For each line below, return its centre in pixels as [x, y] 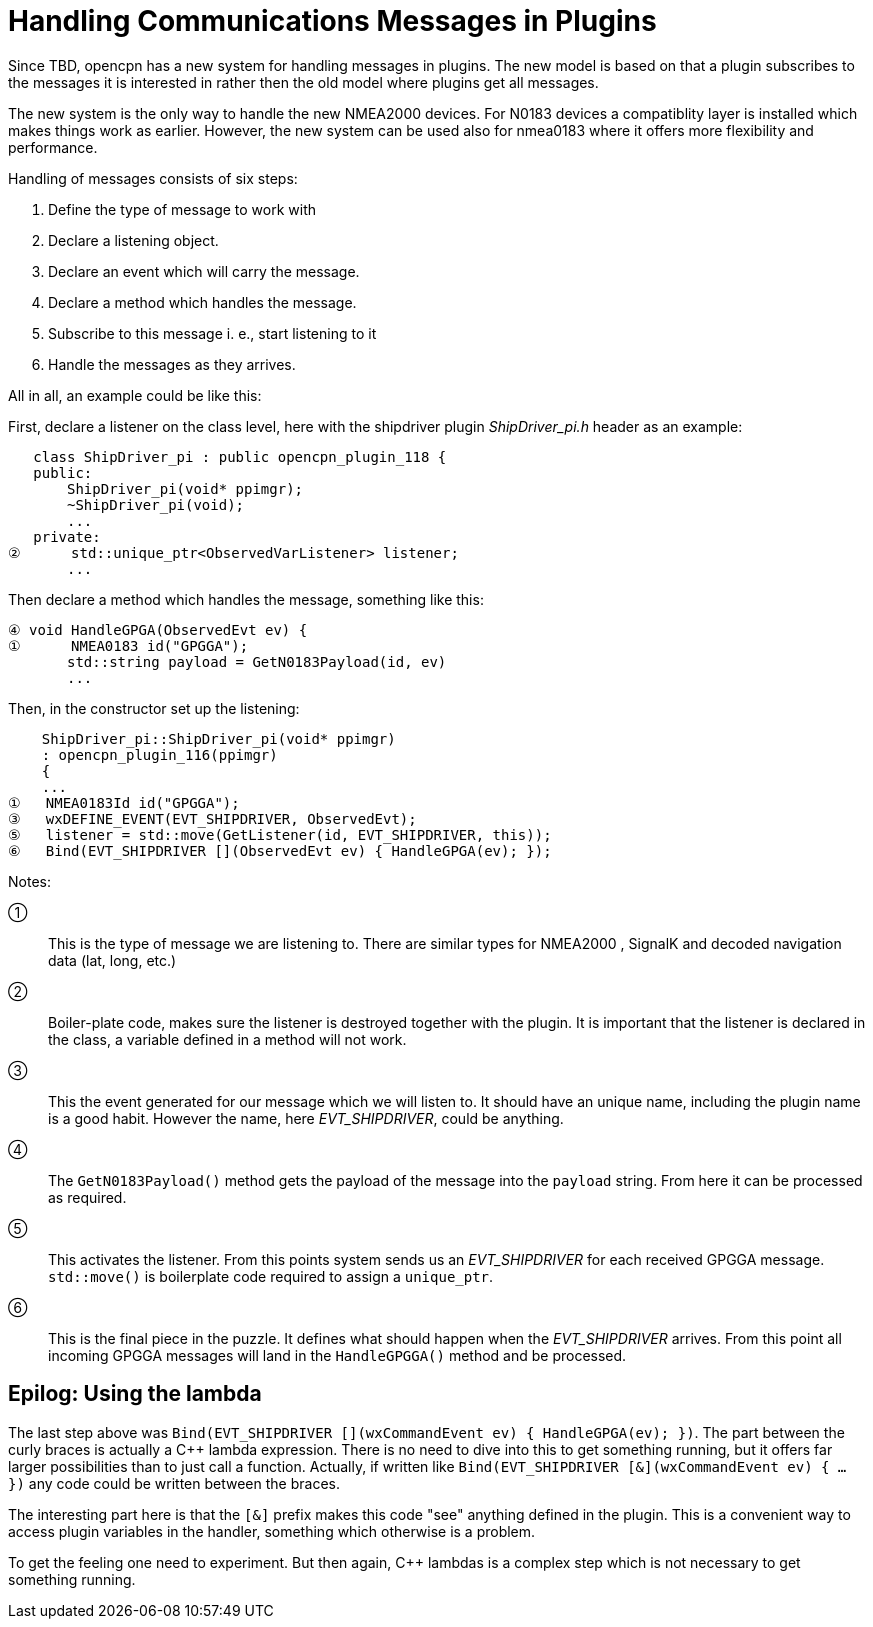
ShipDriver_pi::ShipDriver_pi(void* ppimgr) [218, 738]
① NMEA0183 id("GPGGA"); [128, 645]
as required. [87, 1197]
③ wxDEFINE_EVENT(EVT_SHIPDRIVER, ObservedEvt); [212, 818]
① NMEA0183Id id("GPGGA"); [124, 802]
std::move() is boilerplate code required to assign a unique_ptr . [271, 1276]
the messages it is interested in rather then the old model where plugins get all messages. [303, 82]
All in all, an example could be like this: [135, 395]
